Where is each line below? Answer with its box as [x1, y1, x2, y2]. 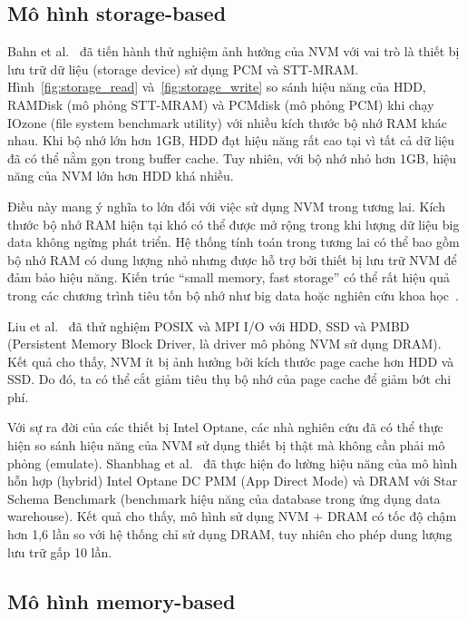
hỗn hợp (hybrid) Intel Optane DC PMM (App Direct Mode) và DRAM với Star [7, 471, 458, 490]
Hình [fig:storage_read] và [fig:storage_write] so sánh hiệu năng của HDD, [7, 77, 426, 96]
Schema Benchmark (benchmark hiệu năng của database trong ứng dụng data [7, 488, 441, 507]
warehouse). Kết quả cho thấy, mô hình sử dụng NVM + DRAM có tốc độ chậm [7, 507, 457, 526]
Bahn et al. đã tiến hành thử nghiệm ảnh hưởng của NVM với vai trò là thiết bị [7, 42, 460, 61]
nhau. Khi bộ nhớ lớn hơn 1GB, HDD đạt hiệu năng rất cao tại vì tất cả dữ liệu [7, 131, 455, 150]
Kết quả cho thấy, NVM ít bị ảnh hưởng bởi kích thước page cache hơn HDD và [7, 351, 454, 370]
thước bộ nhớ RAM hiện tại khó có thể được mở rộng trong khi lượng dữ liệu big [7, 214, 460, 233]
